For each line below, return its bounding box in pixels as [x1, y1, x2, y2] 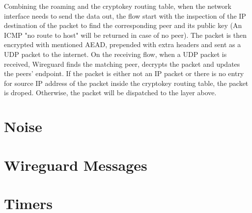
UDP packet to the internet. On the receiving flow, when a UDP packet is [4, 49, 227, 59]
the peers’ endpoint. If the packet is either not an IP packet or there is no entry [4, 68, 244, 79]
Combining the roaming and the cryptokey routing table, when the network [4, 1, 231, 11]
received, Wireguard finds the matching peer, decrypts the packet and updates [4, 58, 240, 69]
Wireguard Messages [4, 155, 147, 175]
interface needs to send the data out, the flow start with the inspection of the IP [4, 10, 246, 21]
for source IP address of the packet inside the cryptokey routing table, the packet [4, 78, 249, 88]
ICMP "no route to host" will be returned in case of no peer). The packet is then [4, 29, 247, 40]
